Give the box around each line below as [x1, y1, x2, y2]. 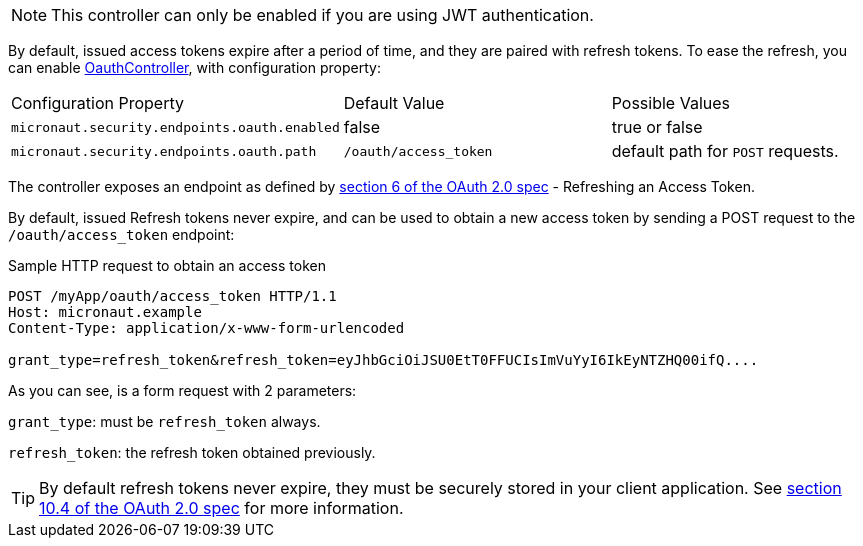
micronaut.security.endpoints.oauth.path [11, 143, 317, 159]
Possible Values [611, 93, 730, 113]
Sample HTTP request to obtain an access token [8, 257, 326, 274]
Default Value [343, 93, 445, 113]
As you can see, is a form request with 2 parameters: [8, 382, 357, 399]
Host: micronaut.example [8, 304, 202, 320]
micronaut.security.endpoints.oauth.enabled [11, 119, 340, 135]
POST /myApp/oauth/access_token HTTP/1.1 [8, 288, 337, 304]
